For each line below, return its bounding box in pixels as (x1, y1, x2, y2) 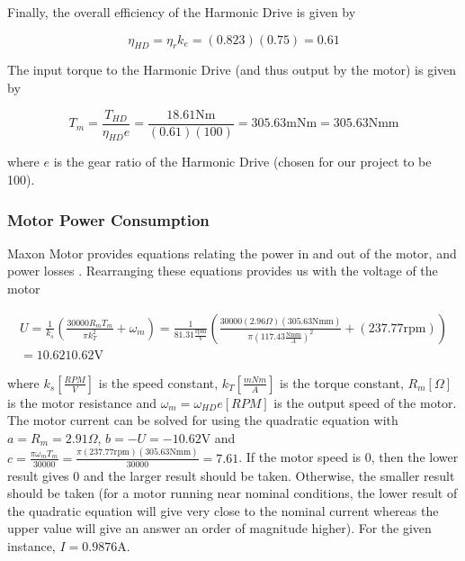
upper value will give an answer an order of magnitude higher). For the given (7, 519, 432, 538)
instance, (7, 536, 56, 555)
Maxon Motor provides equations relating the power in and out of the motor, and (7, 243, 457, 262)
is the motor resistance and (7, 393, 156, 412)
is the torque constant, (280, 373, 404, 392)
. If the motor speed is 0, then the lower (238, 448, 459, 466)
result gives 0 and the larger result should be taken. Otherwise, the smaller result (7, 466, 455, 484)
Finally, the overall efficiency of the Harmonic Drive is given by (7, 3, 356, 21)
